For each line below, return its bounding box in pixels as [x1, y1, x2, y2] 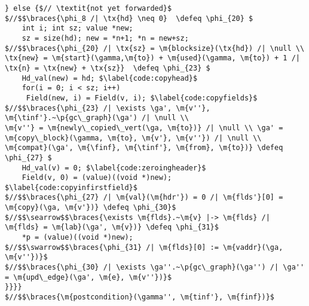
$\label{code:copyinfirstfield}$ [5, 183, 137, 192]
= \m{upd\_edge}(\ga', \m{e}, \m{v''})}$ [5, 273, 172, 281]
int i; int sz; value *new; [22, 24, 133, 33]
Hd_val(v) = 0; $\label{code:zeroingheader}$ [22, 163, 206, 172]
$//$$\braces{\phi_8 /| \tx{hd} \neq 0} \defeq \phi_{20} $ [5, 14, 253, 23]
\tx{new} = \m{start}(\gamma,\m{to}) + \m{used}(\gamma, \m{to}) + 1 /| [5, 54, 300, 63]
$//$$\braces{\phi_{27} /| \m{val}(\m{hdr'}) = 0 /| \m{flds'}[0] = [5, 193, 283, 202]
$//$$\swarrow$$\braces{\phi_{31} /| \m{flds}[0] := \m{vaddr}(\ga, [5, 243, 283, 252]
